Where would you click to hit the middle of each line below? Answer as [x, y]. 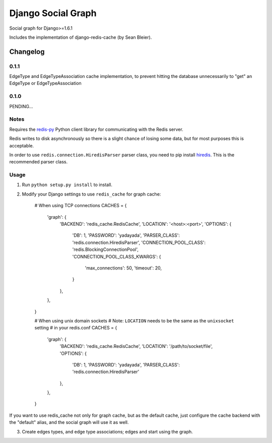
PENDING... [21, 106]
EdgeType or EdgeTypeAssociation [45, 83]
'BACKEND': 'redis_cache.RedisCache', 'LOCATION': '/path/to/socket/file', [136, 346]
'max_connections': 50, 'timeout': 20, [123, 268]
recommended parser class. [39, 162]
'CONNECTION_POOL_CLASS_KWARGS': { [117, 256]
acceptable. [22, 145]
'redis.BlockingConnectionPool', [105, 249]
